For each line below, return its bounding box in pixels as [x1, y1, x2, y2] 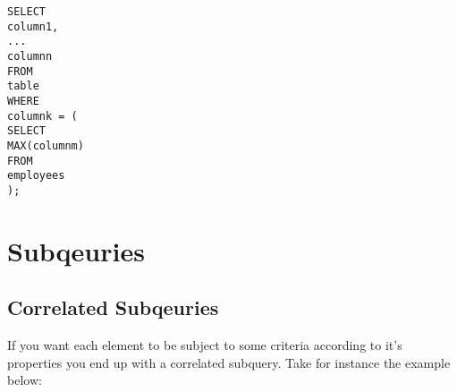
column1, [7, 20, 59, 33]
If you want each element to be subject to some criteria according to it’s [7, 336, 402, 354]
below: [7, 371, 42, 389]
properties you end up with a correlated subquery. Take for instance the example [7, 353, 451, 371]
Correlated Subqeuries [7, 294, 219, 321]
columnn [7, 49, 53, 63]
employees [7, 169, 65, 183]
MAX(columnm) [7, 139, 84, 152]
